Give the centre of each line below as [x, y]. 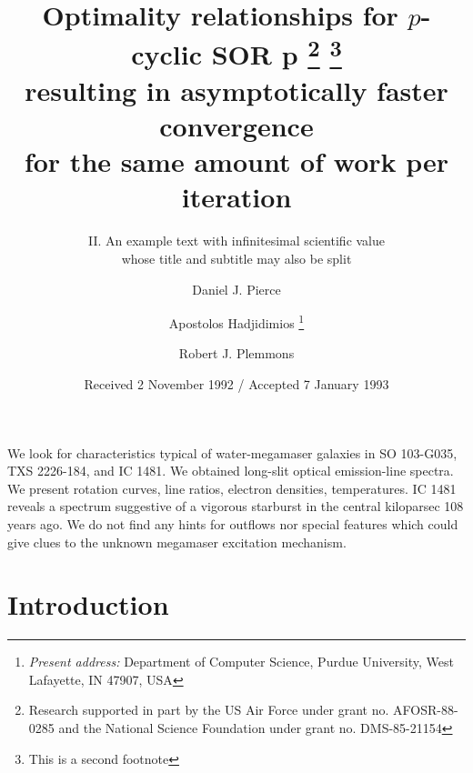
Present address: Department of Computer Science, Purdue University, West [241, 662]
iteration [236, 197]
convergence [236, 126]
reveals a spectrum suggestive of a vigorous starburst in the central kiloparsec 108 [236, 506]
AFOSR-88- [426, 710]
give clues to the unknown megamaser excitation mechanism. [177, 542]
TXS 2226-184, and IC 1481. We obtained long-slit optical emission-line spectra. [231, 471]
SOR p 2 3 [277, 52]
